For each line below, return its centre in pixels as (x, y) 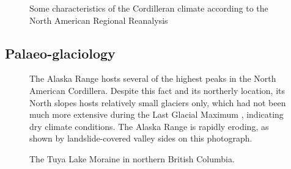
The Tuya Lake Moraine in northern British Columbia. (132, 158)
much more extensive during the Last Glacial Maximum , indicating (157, 114)
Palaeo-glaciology (60, 53)
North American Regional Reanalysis (99, 20)
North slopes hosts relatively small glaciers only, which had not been (158, 102)
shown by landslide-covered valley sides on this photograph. (141, 138)
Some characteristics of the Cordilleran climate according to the (149, 8)
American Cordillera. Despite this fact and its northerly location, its (157, 90)
